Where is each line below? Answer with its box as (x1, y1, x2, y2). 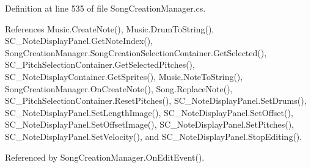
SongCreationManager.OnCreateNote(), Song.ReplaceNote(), (5, 82, 233, 95)
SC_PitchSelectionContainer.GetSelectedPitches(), (5, 58, 195, 71)
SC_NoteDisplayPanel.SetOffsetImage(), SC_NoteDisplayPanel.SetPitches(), (5, 118, 295, 131)
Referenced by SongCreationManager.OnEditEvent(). (5, 150, 205, 163)
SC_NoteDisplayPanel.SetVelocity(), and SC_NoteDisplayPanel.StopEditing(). (5, 130, 302, 142)
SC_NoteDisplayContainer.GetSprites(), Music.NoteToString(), (5, 70, 243, 82)
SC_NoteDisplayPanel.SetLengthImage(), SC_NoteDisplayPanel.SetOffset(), (5, 106, 293, 119)
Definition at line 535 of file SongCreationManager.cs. (5, 2, 206, 14)
